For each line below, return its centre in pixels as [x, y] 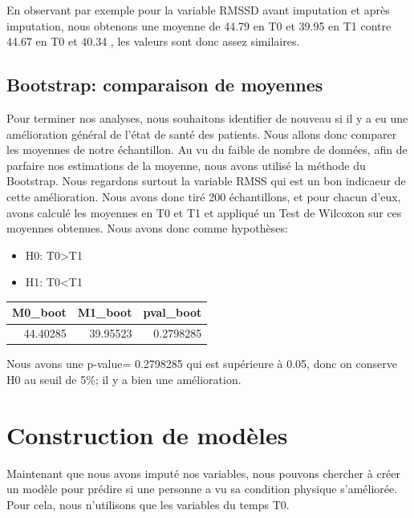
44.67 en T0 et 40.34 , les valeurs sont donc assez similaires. [153, 41]
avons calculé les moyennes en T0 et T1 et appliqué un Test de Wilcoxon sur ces [204, 212]
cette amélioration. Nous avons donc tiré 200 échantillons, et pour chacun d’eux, [204, 196]
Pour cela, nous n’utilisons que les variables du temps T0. [148, 504]
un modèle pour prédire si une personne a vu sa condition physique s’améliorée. [202, 489]
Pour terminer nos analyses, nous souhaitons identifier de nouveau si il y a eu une [207, 117]
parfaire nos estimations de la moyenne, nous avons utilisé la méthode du [186, 165]
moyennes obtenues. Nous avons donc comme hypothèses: [147, 228]
